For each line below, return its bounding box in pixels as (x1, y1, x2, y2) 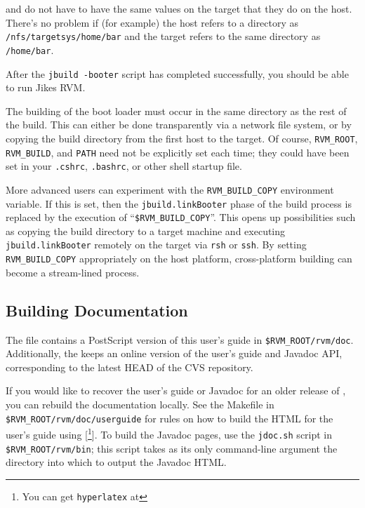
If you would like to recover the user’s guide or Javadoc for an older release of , (6, 383, 346, 398)
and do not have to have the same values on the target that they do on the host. (6, 1, 352, 15)
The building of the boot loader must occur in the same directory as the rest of (6, 103, 347, 118)
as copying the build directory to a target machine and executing (6, 223, 286, 238)
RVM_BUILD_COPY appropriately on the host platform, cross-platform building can (6, 251, 352, 266)
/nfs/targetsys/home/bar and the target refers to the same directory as (6, 29, 321, 44)
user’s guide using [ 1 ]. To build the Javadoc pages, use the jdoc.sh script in (6, 425, 333, 441)
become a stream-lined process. (6, 265, 140, 279)
